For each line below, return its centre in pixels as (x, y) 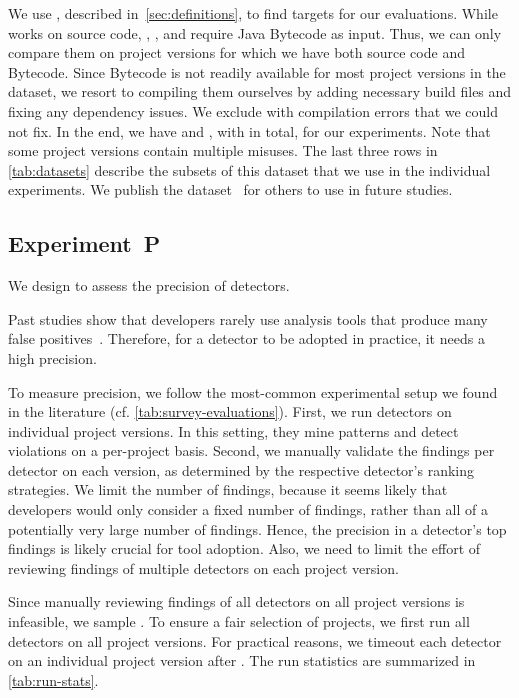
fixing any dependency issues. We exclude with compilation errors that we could (253, 110)
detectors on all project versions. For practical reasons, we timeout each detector (255, 640)
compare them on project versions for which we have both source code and (236, 52)
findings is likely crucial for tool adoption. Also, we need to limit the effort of (244, 548)
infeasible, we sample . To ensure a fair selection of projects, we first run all (239, 621)
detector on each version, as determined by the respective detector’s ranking (241, 469)
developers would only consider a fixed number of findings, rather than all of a (248, 509)
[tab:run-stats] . (53, 679)
